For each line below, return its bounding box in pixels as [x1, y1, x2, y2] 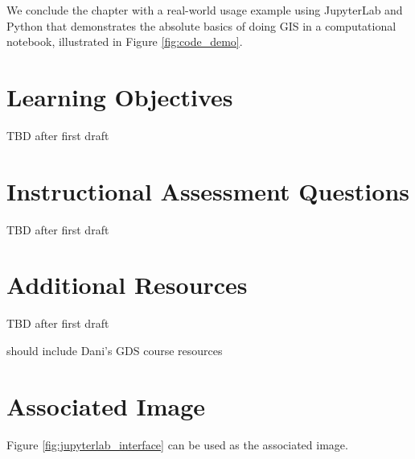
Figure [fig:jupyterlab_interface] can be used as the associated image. [6, 436, 348, 453]
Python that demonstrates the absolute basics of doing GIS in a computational [6, 17, 397, 34]
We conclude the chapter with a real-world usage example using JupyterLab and [6, 2, 403, 18]
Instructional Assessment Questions [6, 174, 410, 207]
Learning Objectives [6, 80, 233, 113]
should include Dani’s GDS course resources [6, 341, 223, 358]
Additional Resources [6, 268, 248, 301]
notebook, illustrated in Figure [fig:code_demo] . [6, 33, 243, 50]
